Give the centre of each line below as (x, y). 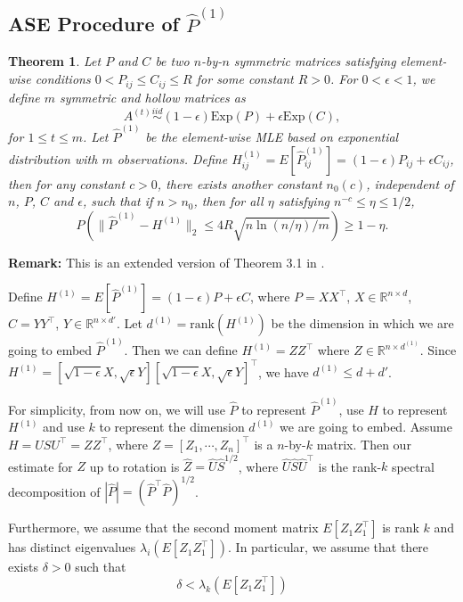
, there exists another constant (240, 183)
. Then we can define (181, 350)
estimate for (41, 466)
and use (64, 427)
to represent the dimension (172, 427)
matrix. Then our (364, 444)
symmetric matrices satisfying (315, 61)
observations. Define (172, 158)
